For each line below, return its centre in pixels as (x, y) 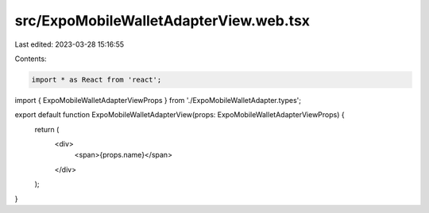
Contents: (31, 59)
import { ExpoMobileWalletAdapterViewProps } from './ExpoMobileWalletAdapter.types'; (158, 100)
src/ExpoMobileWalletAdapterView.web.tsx (162, 21)
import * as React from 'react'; (97, 80)
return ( (47, 129)
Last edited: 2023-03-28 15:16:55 (70, 44)
